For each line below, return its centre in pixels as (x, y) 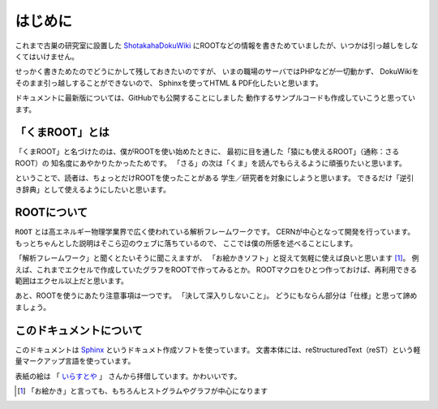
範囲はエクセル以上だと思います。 (72, 281)
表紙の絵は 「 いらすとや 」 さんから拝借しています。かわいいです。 (128, 376)
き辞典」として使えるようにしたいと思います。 (92, 189)
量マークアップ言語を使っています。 (75, 361)
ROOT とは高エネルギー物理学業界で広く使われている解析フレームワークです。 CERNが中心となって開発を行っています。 (215, 232)
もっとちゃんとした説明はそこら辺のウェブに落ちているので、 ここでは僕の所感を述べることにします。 (186, 243)
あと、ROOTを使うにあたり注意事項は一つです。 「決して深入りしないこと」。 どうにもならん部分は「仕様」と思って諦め (216, 295)
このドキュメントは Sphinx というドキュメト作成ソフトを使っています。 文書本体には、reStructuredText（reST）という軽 (218, 350)
